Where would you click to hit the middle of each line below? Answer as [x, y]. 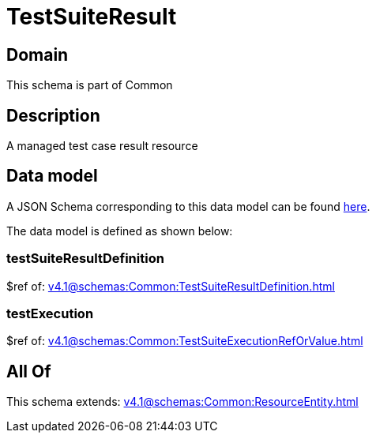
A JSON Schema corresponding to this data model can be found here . [188, 206]
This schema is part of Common [90, 85]
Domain [38, 54]
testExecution [50, 313]
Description [53, 115]
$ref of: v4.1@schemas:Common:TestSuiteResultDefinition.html [171, 286]
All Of [29, 371]
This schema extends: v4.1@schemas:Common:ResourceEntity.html [182, 402]
